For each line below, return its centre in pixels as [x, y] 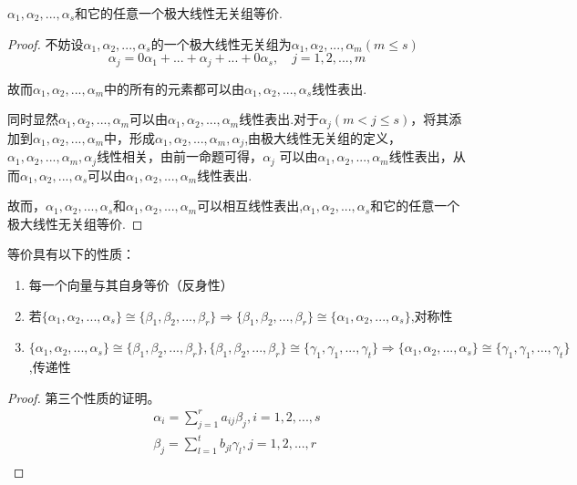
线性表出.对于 [279, 119]
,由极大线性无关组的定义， [323, 137]
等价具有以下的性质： [71, 254]
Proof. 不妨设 [46, 43]
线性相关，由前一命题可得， [180, 156]
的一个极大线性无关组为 [221, 43]
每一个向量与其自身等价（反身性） [131, 284]
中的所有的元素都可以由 [175, 88]
